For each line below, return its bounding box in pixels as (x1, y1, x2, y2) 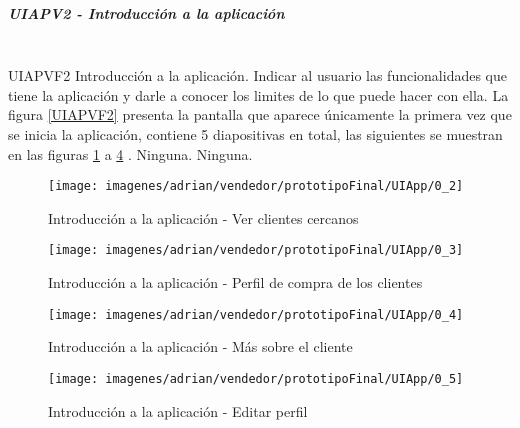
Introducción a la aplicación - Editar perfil (48, 400, 308, 421)
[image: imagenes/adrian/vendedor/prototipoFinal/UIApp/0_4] (48, 307, 464, 322)
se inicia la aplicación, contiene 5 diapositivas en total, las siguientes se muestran (8, 123, 503, 144)
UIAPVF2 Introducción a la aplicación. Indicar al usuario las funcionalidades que (8, 65, 507, 86)
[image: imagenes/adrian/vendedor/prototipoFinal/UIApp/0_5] (48, 371, 464, 386)
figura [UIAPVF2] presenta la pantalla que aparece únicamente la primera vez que (8, 104, 512, 125)
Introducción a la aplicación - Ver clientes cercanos (48, 207, 359, 228)
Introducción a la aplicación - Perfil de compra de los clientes (48, 272, 423, 293)
